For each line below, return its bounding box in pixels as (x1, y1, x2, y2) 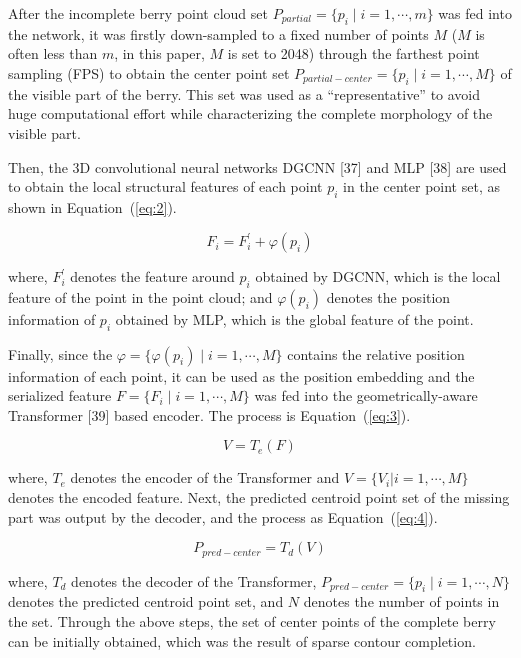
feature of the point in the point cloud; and (8, 286, 273, 307)
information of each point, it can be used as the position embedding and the (8, 365, 475, 386)
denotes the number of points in (303, 591, 500, 612)
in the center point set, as (343, 176, 500, 197)
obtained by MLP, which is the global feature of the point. (115, 308, 474, 329)
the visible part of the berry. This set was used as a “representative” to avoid (8, 83, 481, 104)
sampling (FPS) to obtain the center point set (8, 62, 290, 83)
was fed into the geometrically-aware (254, 385, 478, 406)
